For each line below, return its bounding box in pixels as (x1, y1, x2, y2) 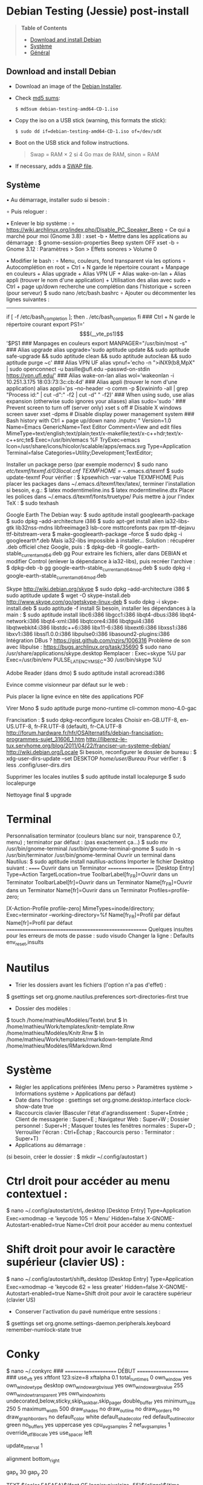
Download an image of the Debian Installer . (14, 82, 123, 90)
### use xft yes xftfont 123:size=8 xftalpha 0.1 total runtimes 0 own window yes (6, 1374, 192, 1382)
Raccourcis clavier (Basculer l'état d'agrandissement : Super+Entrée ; (14, 1109, 188, 1116)
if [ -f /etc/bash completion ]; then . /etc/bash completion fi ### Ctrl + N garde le (6, 313, 195, 322)
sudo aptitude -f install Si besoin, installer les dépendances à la (38, 604, 196, 612)
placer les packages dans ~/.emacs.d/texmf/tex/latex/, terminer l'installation (6, 480, 195, 488)
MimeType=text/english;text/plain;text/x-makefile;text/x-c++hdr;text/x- (6, 430, 184, 437)
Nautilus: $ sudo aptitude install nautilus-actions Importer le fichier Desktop (6, 858, 195, 865)
